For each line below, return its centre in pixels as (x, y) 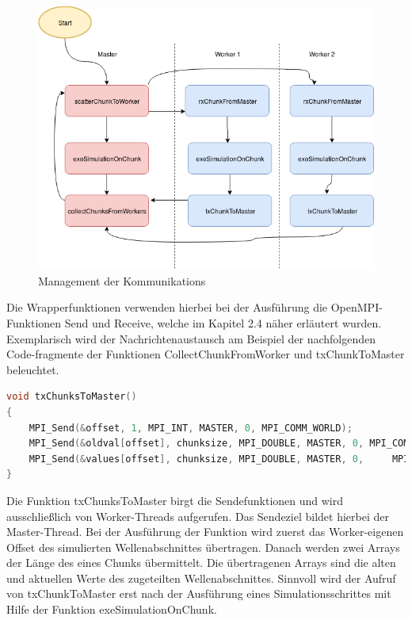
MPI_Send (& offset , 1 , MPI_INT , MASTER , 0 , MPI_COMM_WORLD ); (191, 428)
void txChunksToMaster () (72, 397)
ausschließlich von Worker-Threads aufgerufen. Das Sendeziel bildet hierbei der (198, 516)
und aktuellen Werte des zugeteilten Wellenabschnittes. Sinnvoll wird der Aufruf (201, 578)
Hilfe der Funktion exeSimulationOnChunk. (112, 609)
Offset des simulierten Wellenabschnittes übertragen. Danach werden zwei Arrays (203, 547)
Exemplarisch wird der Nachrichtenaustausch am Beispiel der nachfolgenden (191, 338)
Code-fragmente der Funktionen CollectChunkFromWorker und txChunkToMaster (206, 354)
